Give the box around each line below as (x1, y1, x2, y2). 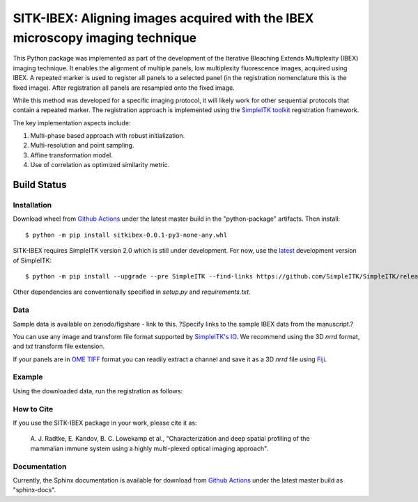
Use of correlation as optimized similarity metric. (30, 161, 170, 169)
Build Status (13, 179, 67, 191)
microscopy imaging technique (13, 30, 197, 45)
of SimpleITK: (13, 256, 52, 265)
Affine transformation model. (30, 150, 113, 159)
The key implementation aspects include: (13, 118, 131, 127)
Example (13, 372, 43, 382)
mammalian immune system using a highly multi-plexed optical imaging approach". (30, 444, 268, 453)
